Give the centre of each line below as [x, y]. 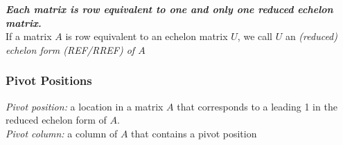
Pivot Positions [49, 80]
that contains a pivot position [194, 133]
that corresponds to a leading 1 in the [257, 106]
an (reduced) [311, 36]
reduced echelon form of [56, 120]
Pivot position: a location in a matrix [85, 106]
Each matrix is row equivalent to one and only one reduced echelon [169, 9]
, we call [255, 36]
